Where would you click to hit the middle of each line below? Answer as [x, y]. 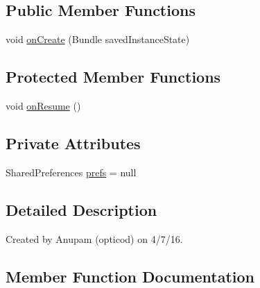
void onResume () [43, 105]
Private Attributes [73, 143]
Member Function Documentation [130, 276]
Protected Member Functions [113, 77]
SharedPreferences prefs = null [71, 172]
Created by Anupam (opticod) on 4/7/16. [94, 238]
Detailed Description [81, 209]
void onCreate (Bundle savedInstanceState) [98, 39]
